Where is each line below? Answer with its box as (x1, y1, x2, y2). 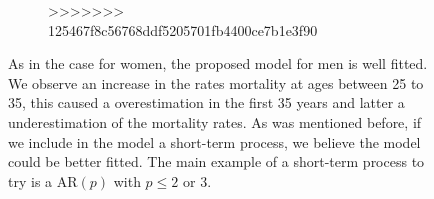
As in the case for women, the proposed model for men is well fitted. (8, 53, 428, 74)
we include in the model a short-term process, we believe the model (8, 131, 421, 152)
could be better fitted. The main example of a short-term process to (8, 151, 425, 172)
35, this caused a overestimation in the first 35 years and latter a (8, 92, 405, 113)
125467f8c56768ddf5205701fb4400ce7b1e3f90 (48, 19, 318, 40)
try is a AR (8, 170, 78, 191)
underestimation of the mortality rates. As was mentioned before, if (8, 111, 422, 132)
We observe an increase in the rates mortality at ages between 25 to (8, 72, 424, 93)
